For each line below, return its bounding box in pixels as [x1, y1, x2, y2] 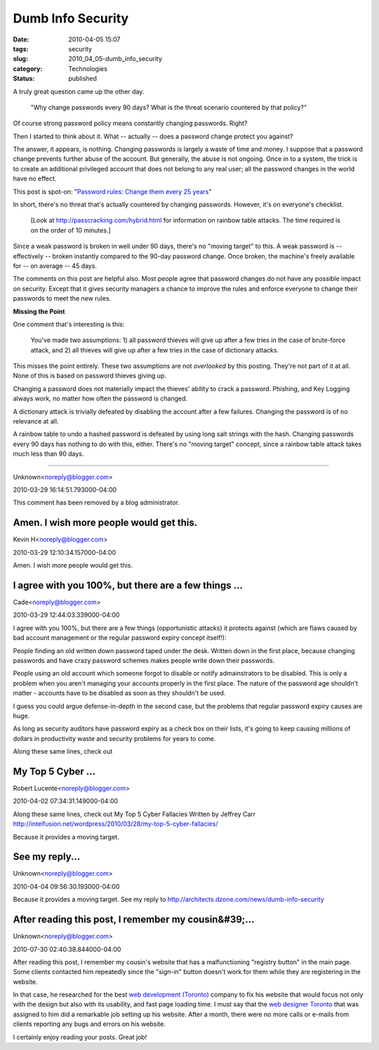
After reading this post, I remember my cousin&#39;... [13, 914, 255, 926]
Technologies [68, 64, 108, 73]
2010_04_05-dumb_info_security [68, 55, 163, 63]
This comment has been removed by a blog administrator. [13, 499, 180, 507]
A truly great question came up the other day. [13, 87, 145, 96]
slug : [13, 55, 28, 63]
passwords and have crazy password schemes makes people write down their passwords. [13, 656, 275, 664]
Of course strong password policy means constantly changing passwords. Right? [13, 119, 248, 128]
